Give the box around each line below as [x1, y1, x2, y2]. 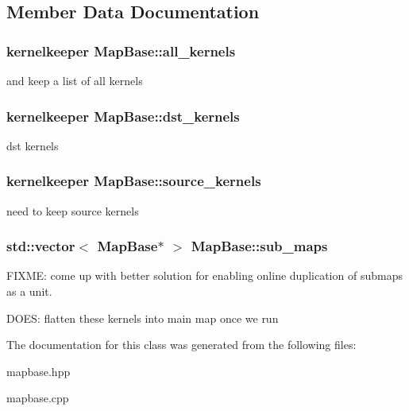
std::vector [6, 236, 75, 256]
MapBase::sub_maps [191, 236, 328, 256]
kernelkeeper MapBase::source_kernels [6, 171, 261, 191]
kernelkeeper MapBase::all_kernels [6, 41, 236, 60]
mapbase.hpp [6, 363, 71, 379]
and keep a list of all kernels [6, 72, 143, 88]
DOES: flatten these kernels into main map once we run [6, 309, 279, 326]
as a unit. [6, 283, 52, 300]
